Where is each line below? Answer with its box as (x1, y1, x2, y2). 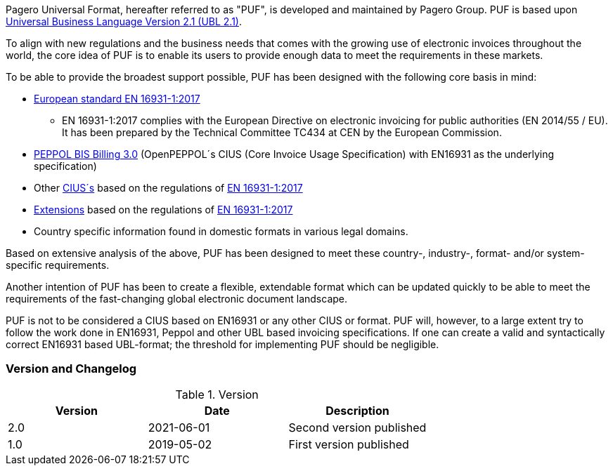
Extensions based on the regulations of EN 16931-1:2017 (34, 204, 293, 215)
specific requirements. (6, 259, 110, 271)
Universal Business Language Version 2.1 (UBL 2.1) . (6, 15, 243, 27)
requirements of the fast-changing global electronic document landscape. (6, 293, 348, 305)
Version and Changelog (6, 361, 137, 376)
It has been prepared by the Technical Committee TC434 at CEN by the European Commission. (62, 126, 502, 138)
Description (325, 403, 389, 418)
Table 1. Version (175, 387, 259, 402)
